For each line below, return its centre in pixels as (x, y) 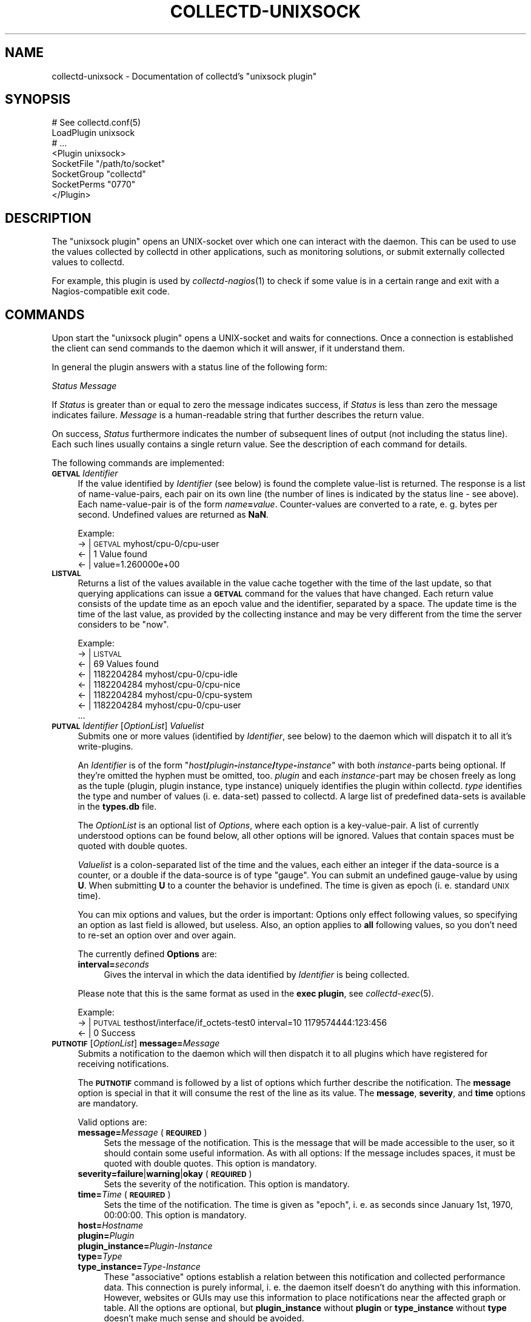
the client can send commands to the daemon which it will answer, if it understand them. (228, 348)
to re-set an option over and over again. (157, 935)
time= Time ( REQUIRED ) (124, 1195)
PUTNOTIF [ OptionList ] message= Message (136, 1043)
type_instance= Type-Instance (139, 1267)
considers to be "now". (123, 625)
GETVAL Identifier (85, 473)
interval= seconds (113, 964)
